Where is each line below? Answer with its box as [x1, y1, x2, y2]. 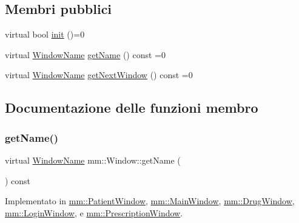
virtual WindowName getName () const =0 [5, 48, 166, 61]
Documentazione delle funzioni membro [5, 98, 258, 117]
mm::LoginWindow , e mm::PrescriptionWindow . [5, 206, 183, 219]
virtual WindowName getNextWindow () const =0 [5, 68, 193, 81]
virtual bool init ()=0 [5, 28, 85, 41]
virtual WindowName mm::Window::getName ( [5, 153, 181, 166]
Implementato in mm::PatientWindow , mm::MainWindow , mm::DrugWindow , [5, 195, 295, 207]
